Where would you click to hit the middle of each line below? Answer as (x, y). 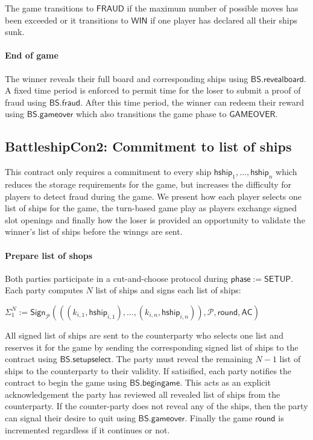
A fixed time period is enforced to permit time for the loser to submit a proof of (153, 90)
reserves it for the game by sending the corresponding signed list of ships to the (152, 347)
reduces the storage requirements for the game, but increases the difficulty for (148, 184)
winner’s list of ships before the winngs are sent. (94, 231)
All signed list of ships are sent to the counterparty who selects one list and (144, 335)
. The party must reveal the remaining (182, 359)
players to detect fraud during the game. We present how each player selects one (153, 196)
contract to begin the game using (66, 382)
